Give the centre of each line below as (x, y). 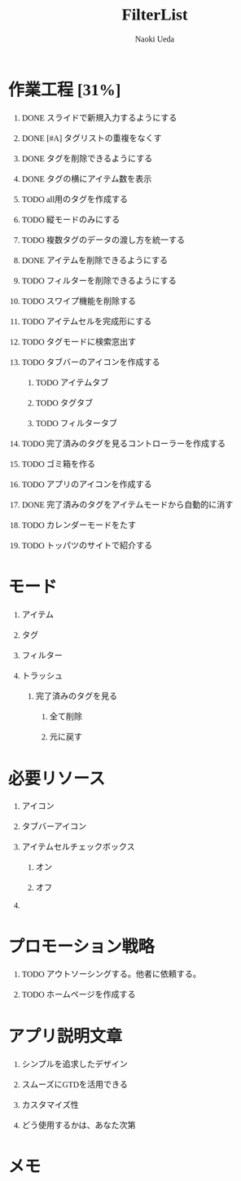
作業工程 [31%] (65, 90)
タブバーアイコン (54, 827)
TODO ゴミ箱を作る (59, 464)
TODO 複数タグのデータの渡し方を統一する (103, 240)
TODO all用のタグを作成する (75, 199)
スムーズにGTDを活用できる (74, 1084)
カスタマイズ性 (50, 1104)
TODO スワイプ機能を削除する (79, 301)
